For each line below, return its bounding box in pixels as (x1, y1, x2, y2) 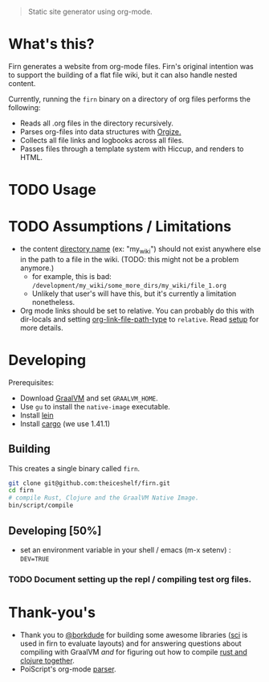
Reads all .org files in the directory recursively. (19, 118, 174, 128)
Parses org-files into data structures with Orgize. (19, 126, 181, 136)
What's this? (8, 35, 95, 53)
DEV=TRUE (19, 555, 50, 563)
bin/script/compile (8, 502, 74, 510)
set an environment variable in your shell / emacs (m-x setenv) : (19, 544, 231, 554)
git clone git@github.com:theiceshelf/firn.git (8, 479, 171, 487)
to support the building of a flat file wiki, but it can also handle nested (8, 70, 238, 80)
